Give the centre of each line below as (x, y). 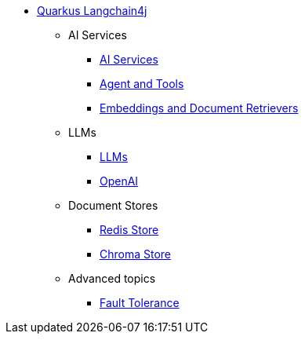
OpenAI (119, 181)
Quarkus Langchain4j (92, 11)
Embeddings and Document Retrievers (199, 108)
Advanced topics (112, 278)
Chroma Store (136, 254)
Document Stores (113, 205)
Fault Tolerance (140, 303)
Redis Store (129, 230)
